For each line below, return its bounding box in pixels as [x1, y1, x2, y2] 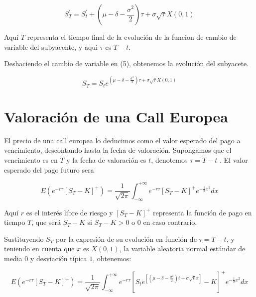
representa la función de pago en [153, 207, 252, 217]
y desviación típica [30, 253, 87, 263]
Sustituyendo [4, 233, 44, 244]
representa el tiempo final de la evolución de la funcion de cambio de [27, 32, 237, 42]
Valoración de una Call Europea [4, 106, 228, 126]
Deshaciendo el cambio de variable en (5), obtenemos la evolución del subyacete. [4, 58, 249, 69]
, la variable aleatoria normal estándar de [119, 243, 246, 254]
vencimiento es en [4, 155, 58, 165]
